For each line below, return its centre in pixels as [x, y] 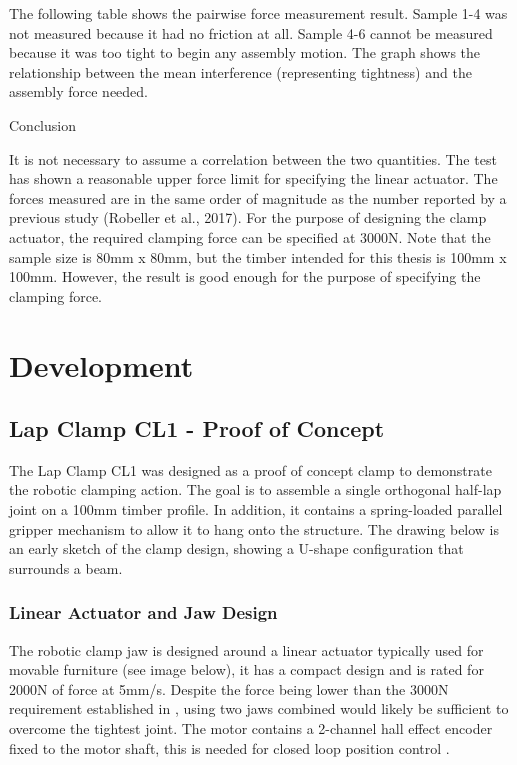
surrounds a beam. [66, 567]
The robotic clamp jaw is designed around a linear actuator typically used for [246, 649]
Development [101, 364]
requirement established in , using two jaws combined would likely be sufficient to [259, 708]
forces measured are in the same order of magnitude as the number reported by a [258, 197]
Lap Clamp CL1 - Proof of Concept [197, 428]
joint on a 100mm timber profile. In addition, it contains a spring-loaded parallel [256, 509]
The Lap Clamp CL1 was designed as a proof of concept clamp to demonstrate [250, 469]
